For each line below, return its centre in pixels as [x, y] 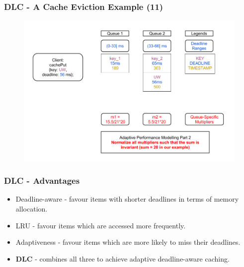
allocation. [32, 208]
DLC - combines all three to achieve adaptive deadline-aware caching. [122, 258]
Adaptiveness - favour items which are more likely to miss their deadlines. [128, 242]
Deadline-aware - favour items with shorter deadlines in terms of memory [127, 199]
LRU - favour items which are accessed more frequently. [101, 225]
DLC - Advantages [42, 181]
